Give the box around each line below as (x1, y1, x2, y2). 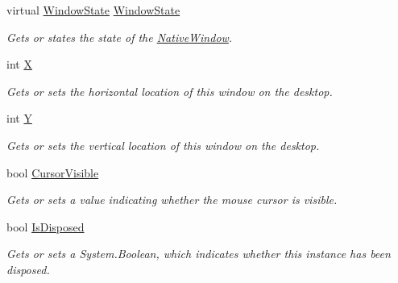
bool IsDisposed (6, 218, 85, 235)
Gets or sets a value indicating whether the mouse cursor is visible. (6, 191, 338, 208)
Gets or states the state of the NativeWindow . (6, 28, 233, 45)
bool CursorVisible (6, 164, 99, 181)
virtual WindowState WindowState (6, 2, 180, 18)
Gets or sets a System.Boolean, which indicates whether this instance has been (6, 245, 391, 262)
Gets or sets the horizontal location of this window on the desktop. (6, 82, 333, 99)
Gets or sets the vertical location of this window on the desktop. (6, 136, 320, 153)
